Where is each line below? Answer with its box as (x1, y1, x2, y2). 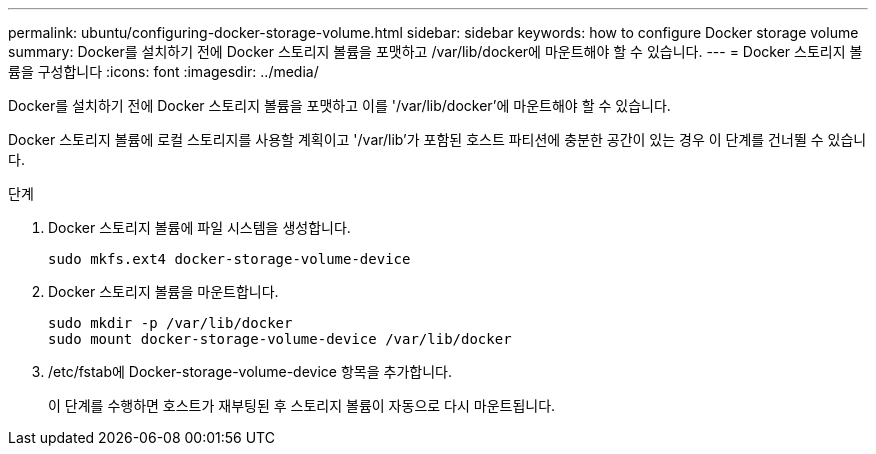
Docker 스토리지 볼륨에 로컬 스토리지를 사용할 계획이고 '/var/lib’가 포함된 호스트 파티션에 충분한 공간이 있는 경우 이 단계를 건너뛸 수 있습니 (8, 131, 867, 148)
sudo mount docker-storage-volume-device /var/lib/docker (48, 331, 512, 347)
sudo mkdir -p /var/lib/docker (48, 315, 293, 331)
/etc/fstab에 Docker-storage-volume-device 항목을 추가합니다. (48, 363, 452, 380)
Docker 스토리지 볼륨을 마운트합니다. (48, 283, 279, 300)
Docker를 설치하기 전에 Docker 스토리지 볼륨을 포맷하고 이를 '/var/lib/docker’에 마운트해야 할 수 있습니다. (8, 97, 671, 114)
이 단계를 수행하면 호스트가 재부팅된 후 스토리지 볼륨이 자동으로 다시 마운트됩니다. (48, 397, 556, 414)
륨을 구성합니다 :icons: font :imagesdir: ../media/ (8, 63, 319, 80)
